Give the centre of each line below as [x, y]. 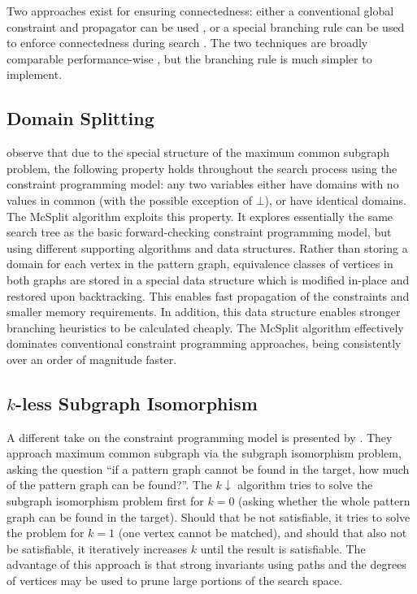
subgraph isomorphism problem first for [105, 501]
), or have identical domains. [335, 199]
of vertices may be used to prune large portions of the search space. [175, 581]
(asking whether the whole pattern [324, 501]
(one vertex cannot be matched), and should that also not [263, 533]
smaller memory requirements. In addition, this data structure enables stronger [204, 312]
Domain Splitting [80, 118]
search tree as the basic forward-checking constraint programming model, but [199, 232]
